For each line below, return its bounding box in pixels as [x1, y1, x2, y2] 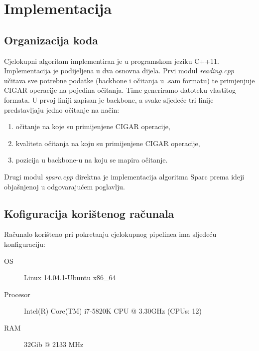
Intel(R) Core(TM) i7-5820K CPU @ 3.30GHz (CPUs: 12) [24, 306, 202, 316]
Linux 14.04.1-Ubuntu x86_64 [24, 272, 116, 283]
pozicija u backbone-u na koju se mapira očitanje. [15, 155, 168, 165]
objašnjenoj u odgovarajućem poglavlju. [4, 181, 125, 191]
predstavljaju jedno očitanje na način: [4, 104, 120, 115]
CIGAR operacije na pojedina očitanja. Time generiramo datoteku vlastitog [4, 85, 236, 95]
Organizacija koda [4, 32, 99, 47]
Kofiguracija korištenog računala [4, 205, 174, 221]
